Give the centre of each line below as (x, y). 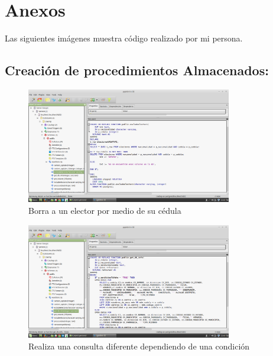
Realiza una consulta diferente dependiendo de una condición (139, 346)
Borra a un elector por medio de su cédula (105, 210)
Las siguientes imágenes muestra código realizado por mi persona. (124, 38)
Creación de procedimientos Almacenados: (137, 70)
